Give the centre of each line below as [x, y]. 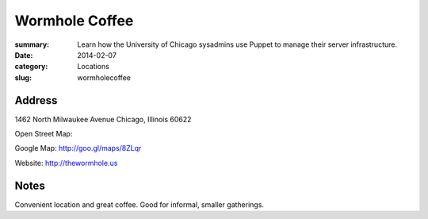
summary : [32, 44]
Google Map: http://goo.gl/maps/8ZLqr [78, 148]
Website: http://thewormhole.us [66, 163]
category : [31, 67]
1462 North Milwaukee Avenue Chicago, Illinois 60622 [103, 119]
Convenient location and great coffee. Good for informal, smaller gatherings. [139, 204]
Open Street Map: [44, 134]
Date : [24, 55]
